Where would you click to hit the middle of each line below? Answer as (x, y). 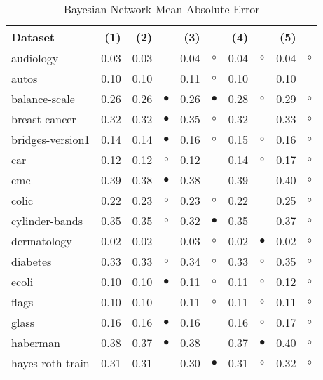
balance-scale (43, 99)
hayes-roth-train (50, 363)
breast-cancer (44, 119)
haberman (36, 342)
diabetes (32, 261)
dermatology (42, 241)
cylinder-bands (47, 220)
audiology (35, 58)
